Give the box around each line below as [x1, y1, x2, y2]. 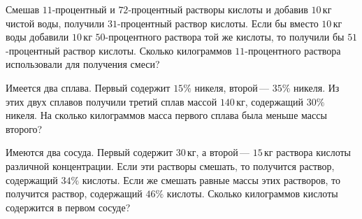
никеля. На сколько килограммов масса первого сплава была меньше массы [6, 108, 327, 122]
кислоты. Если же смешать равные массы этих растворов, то [82, 172, 341, 187]
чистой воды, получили [6, 15, 105, 30]
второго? [6, 121, 43, 136]
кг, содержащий [236, 94, 304, 108]
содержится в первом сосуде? [6, 199, 131, 214]
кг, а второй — [187, 145, 250, 160]
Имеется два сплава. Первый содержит [6, 80, 171, 94]
